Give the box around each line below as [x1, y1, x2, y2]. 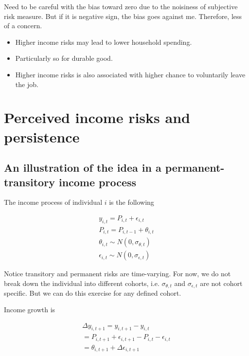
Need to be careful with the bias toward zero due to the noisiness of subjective [4, 1, 238, 11]
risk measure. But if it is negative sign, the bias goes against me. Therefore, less [4, 11, 242, 21]
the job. [15, 79, 38, 89]
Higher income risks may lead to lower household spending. [15, 36, 192, 47]
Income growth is [4, 304, 55, 314]
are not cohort [200, 278, 243, 288]
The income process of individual [4, 197, 103, 207]
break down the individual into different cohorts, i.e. [4, 278, 160, 288]
